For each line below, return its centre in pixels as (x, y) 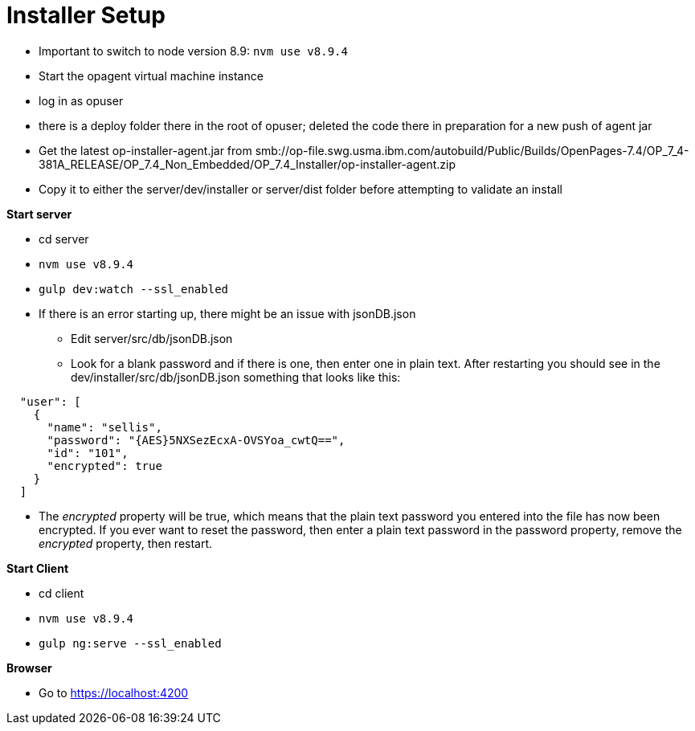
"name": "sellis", (104, 427)
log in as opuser (81, 100)
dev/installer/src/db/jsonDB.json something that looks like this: (236, 377)
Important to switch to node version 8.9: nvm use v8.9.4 (193, 51)
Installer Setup (86, 15)
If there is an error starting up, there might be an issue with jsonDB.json (227, 313)
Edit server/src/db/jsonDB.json (152, 338)
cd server (64, 239)
